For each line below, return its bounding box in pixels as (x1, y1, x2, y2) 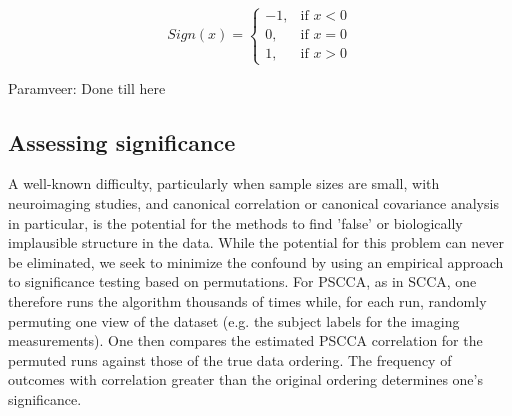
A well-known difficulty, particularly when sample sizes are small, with (8, 173, 440, 194)
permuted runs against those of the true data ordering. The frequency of (8, 349, 452, 370)
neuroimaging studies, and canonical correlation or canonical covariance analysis (8, 192, 499, 213)
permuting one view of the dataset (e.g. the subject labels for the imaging (8, 310, 460, 331)
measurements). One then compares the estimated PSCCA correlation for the (8, 330, 483, 351)
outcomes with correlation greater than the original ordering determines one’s (8, 369, 483, 390)
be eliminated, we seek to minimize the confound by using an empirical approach (8, 251, 504, 272)
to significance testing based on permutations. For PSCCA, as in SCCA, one (8, 271, 477, 292)
